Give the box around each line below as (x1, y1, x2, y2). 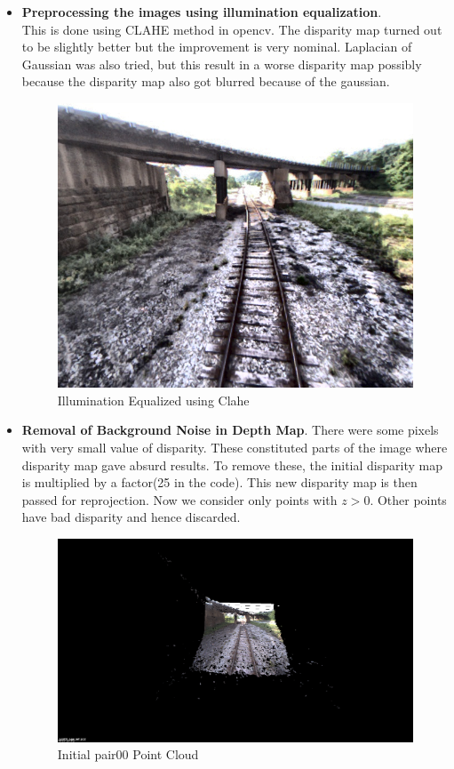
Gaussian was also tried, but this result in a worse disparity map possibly (21, 54, 422, 73)
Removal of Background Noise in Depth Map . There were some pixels (21, 421, 439, 439)
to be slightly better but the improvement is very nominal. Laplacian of (21, 37, 412, 56)
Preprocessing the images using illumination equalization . (21, 3, 382, 20)
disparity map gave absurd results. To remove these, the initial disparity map (21, 455, 442, 474)
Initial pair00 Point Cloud (57, 745, 199, 764)
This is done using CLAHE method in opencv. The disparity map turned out (21, 20, 442, 38)
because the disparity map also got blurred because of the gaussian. (21, 72, 390, 91)
